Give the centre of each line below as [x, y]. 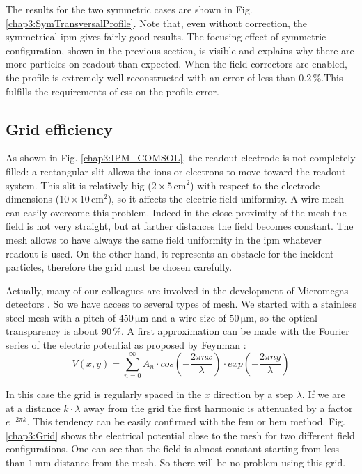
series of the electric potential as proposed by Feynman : [126, 345]
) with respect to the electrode [255, 185]
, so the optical [285, 317]
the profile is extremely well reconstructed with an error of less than [151, 77]
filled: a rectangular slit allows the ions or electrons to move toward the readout [176, 171]
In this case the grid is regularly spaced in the [104, 394]
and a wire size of [189, 317]
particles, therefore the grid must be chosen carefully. [119, 267]
